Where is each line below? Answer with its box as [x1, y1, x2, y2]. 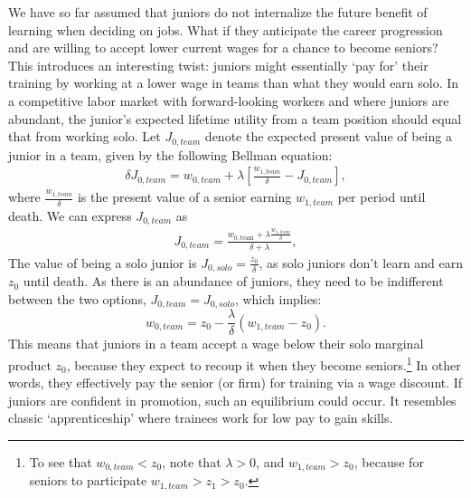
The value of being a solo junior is [8, 253, 197, 272]
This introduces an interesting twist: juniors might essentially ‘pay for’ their [8, 55, 429, 74]
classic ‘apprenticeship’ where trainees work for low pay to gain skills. [8, 408, 393, 427]
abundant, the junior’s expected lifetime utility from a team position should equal [8, 109, 462, 128]
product [8, 355, 52, 374]
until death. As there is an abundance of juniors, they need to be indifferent [23, 272, 444, 291]
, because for [353, 452, 424, 471]
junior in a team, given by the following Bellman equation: [8, 145, 333, 164]
